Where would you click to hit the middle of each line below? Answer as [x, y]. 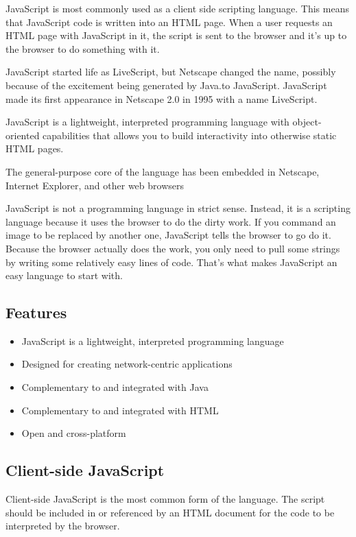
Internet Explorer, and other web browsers [95, 185]
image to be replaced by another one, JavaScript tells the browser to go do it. [168, 235]
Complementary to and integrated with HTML [120, 410]
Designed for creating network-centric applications [127, 364]
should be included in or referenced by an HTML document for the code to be [170, 512]
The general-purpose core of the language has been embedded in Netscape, [163, 171]
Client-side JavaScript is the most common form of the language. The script [165, 499]
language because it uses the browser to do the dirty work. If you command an [171, 221]
